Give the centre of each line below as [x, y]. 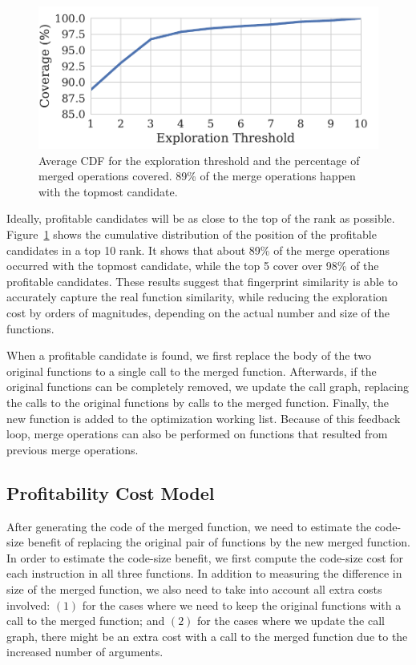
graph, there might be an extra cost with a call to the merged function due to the [207, 636]
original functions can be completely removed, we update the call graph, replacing [208, 387]
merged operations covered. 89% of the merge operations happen [197, 176]
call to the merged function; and [86, 621]
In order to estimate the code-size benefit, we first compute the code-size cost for [205, 557]
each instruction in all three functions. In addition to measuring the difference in [204, 573]
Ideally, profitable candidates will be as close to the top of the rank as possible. [201, 218]
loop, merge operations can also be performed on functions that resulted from [197, 434]
